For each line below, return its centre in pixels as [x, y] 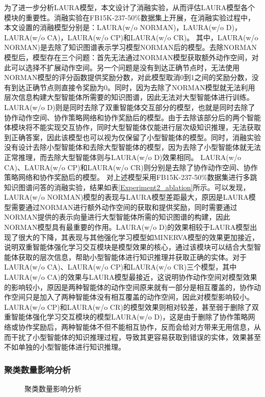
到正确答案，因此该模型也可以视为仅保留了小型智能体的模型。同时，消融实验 [132, 137]
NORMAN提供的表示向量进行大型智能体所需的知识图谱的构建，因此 [117, 217]
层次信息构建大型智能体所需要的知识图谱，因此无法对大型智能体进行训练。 [129, 97]
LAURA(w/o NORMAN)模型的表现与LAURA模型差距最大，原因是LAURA [126, 197]
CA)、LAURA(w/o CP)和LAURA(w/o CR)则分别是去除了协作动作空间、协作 [131, 167]
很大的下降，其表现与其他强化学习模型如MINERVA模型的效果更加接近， [139, 237]
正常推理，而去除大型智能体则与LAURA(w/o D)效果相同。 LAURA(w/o [123, 157]
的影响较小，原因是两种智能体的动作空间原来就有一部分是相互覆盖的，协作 [129, 287]
